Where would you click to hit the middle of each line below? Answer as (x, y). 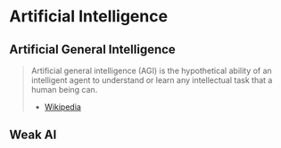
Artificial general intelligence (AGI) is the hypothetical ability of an (151, 70)
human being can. (64, 90)
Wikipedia (63, 107)
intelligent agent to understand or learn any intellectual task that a (152, 80)
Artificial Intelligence (88, 16)
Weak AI (33, 135)
